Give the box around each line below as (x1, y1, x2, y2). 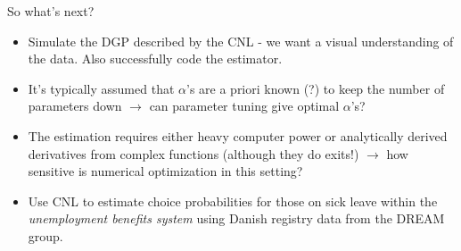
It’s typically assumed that (28, 79, 175, 97)
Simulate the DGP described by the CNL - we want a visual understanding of (28, 31, 454, 50)
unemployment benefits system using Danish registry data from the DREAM (28, 209, 445, 228)
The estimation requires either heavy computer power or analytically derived (28, 126, 448, 145)
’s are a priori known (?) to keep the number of (186, 79, 445, 97)
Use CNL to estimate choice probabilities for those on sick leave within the (28, 191, 438, 210)
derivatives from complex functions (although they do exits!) (28, 144, 359, 163)
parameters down (28, 96, 122, 115)
